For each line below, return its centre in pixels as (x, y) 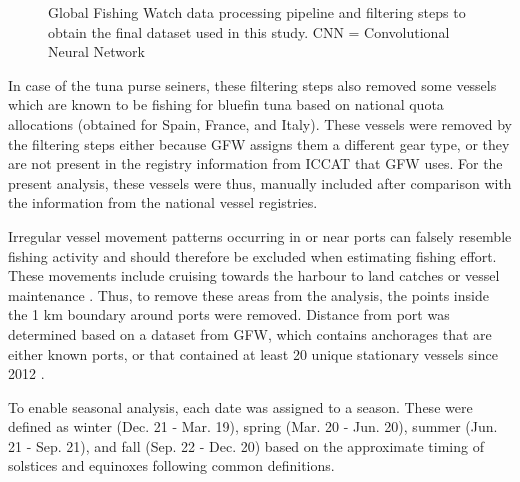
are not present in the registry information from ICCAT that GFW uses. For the (255, 163)
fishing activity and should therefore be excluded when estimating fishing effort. (252, 255)
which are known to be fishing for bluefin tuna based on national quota (226, 104)
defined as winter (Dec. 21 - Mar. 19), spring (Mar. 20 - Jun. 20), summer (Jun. (253, 426)
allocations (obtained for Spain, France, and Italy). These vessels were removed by (260, 123)
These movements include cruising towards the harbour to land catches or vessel (254, 275)
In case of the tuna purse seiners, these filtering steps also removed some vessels (252, 84)
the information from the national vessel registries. (163, 202)
